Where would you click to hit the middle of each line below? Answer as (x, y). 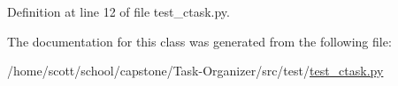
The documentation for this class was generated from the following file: (199, 41)
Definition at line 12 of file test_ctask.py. (119, 11)
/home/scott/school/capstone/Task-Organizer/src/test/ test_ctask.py (195, 71)
